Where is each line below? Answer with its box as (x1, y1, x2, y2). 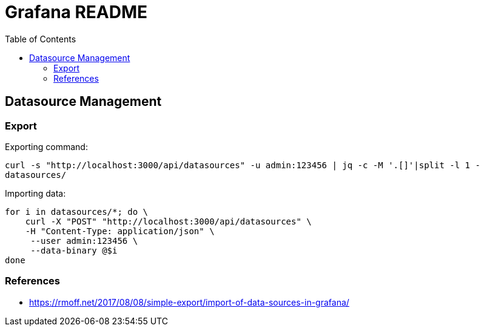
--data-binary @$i (30, 245, 118, 255)
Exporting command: (5, 141, 88, 152)
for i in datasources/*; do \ (5, 206, 149, 217)
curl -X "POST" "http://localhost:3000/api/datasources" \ (25, 216, 312, 226)
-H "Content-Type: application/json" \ (25, 226, 215, 236)
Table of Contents (5, 33, 76, 44)
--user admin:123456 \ (30, 235, 138, 246)
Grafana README (5, 2, 148, 22)
